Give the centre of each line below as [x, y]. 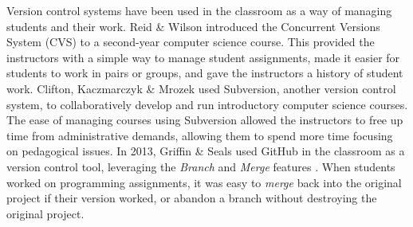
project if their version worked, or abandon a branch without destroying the [192, 198]
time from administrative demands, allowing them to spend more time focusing [200, 135]
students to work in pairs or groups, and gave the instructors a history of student [205, 73]
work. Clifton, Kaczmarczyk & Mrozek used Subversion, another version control [201, 88]
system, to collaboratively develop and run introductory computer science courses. [207, 104]
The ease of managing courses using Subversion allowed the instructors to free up [205, 120]
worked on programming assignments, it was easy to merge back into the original [204, 182]
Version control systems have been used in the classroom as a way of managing [199, 10]
